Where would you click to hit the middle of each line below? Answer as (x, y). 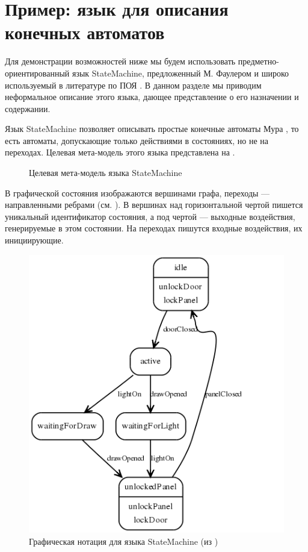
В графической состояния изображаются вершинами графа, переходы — (137, 193)
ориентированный (37, 73)
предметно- (258, 61)
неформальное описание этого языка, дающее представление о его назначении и (152, 97)
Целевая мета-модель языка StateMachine (106, 173)
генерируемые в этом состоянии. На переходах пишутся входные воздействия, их (154, 228)
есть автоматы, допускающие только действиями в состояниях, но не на (137, 140)
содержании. (28, 108)
